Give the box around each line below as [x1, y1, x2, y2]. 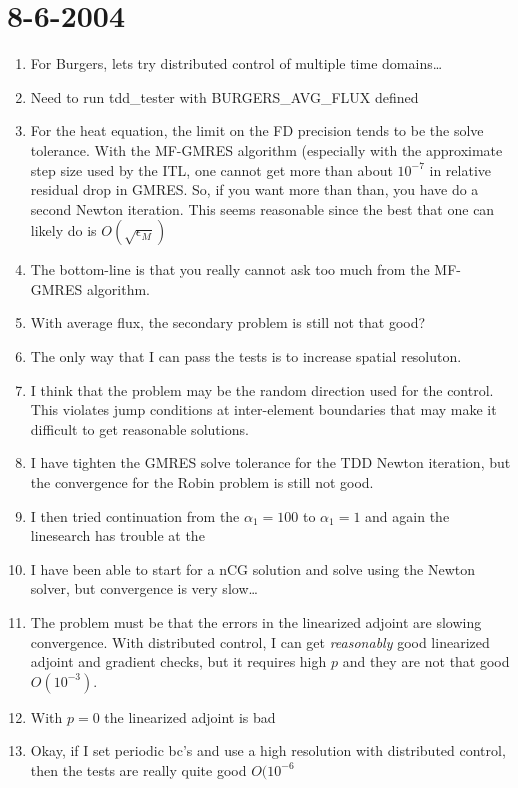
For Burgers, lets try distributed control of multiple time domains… [30, 53, 443, 74]
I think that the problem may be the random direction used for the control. [30, 379, 494, 400]
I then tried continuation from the [30, 505, 240, 526]
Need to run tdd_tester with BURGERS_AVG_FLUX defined [30, 86, 419, 107]
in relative [429, 159, 492, 180]
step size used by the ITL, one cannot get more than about [30, 159, 393, 180]
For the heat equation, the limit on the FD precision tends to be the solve [30, 120, 484, 141]
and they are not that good [342, 651, 510, 672]
